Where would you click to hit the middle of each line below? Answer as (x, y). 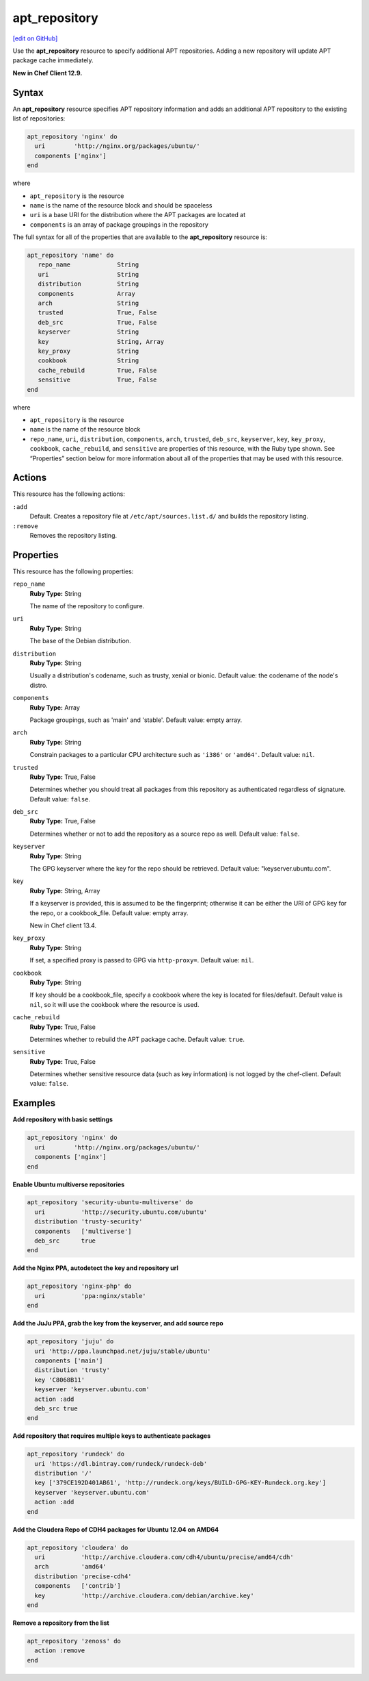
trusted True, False (97, 313)
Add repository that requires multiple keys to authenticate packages (112, 1436)
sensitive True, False (97, 380)
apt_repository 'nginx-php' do (80, 1286)
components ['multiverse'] (83, 1231)
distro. (39, 685)
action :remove (60, 1651)
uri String (88, 274)
